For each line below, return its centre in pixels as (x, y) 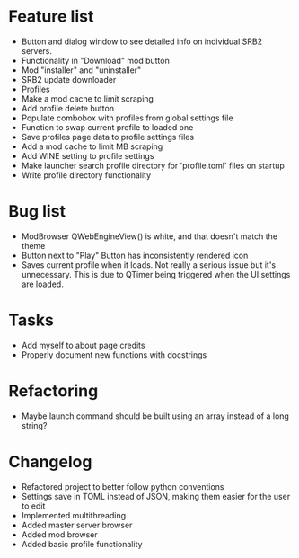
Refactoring (53, 391)
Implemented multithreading (74, 515)
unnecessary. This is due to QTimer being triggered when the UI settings (156, 274)
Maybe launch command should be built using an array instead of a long (155, 416)
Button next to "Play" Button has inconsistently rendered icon (135, 255)
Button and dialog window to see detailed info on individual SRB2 (141, 41)
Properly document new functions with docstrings (114, 354)
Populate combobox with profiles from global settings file (128, 118)
